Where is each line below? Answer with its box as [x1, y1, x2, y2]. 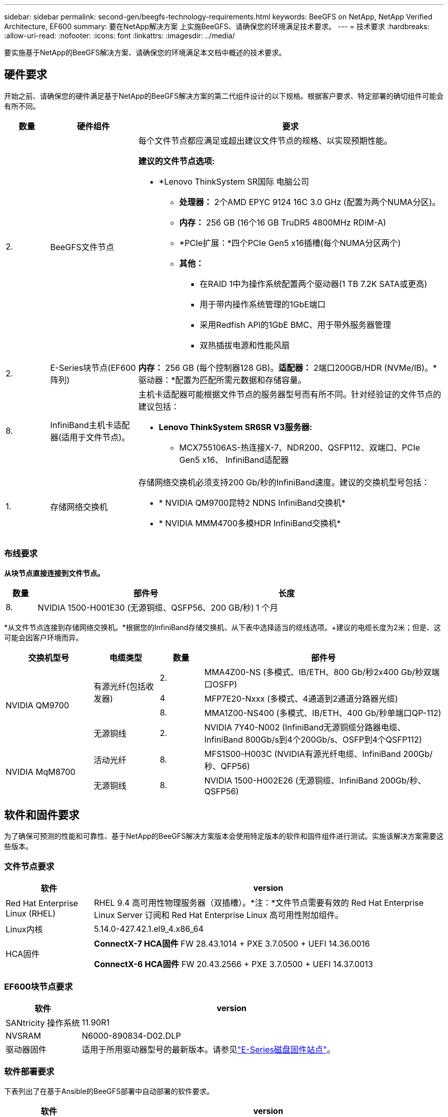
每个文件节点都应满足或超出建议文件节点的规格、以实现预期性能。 [138, 135, 392, 146]
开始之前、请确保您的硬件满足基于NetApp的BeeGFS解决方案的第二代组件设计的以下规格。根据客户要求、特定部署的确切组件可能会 [4, 91, 444, 100]
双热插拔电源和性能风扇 [199, 340, 290, 350]
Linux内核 [6, 924, 43, 935]
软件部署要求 [4, 1066, 55, 1077]
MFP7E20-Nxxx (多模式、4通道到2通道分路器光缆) [204, 693, 398, 704]
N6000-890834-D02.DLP [81, 1030, 181, 1041]
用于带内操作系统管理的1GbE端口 [199, 299, 326, 309]
